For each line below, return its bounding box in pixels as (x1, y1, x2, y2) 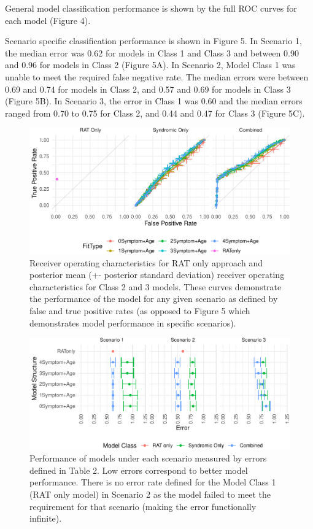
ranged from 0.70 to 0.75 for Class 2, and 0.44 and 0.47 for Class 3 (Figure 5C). (5, 106, 305, 119)
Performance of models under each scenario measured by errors (29, 452, 267, 465)
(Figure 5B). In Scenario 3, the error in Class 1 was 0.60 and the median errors (5, 95, 303, 107)
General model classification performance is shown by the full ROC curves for (5, 2, 297, 14)
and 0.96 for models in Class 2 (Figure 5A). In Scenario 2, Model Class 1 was (5, 58, 296, 71)
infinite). (29, 512, 62, 525)
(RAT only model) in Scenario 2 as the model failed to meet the (29, 487, 271, 500)
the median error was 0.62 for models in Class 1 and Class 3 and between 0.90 (5, 46, 299, 59)
